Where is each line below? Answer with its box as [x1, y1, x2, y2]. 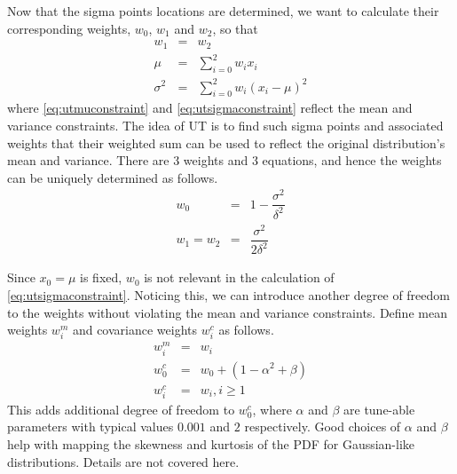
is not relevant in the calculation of [144, 268, 335, 287]
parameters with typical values [7, 417, 174, 436]
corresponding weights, [7, 19, 131, 37]
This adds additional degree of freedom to [7, 399, 235, 418]
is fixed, [80, 268, 122, 287]
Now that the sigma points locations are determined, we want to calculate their [7, 2, 439, 20]
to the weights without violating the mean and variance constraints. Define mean [7, 303, 447, 321]
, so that [212, 19, 258, 37]
